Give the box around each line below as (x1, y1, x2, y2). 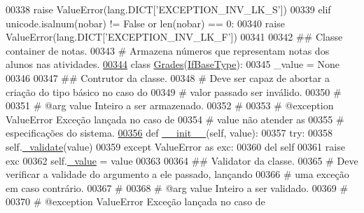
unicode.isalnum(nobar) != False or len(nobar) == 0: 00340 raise (6, 15, 285, 30)
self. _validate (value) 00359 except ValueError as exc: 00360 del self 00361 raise (6, 139, 345, 153)
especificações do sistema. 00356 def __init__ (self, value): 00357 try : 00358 (6, 125, 333, 140)
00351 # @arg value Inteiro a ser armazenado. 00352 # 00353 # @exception (6, 98, 334, 113)
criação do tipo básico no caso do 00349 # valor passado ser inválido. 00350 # (6, 84, 342, 99)
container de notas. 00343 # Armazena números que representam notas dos (6, 43, 330, 57)
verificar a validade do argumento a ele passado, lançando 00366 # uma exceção (6, 167, 349, 181)
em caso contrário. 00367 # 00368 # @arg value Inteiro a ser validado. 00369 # (6, 180, 349, 195)
